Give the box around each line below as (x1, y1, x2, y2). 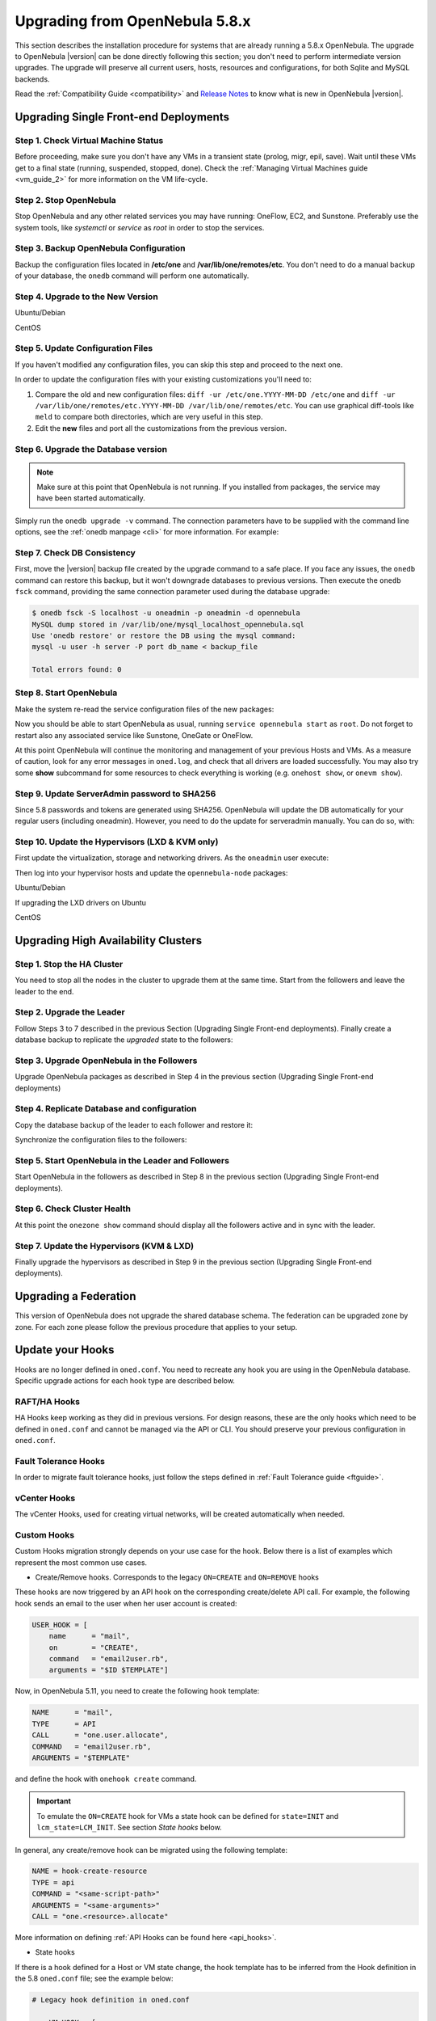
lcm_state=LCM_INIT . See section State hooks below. (36, 1823, 222, 1833)
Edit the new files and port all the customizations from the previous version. (35, 423, 287, 432)
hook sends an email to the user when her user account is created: (15, 1598, 237, 1608)
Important (36, 1796, 72, 1806)
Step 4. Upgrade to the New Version (15, 291, 159, 302)
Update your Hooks (15, 1343, 115, 1357)
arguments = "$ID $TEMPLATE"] (48, 1665, 169, 1675)
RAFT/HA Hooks (15, 1395, 81, 1407)
